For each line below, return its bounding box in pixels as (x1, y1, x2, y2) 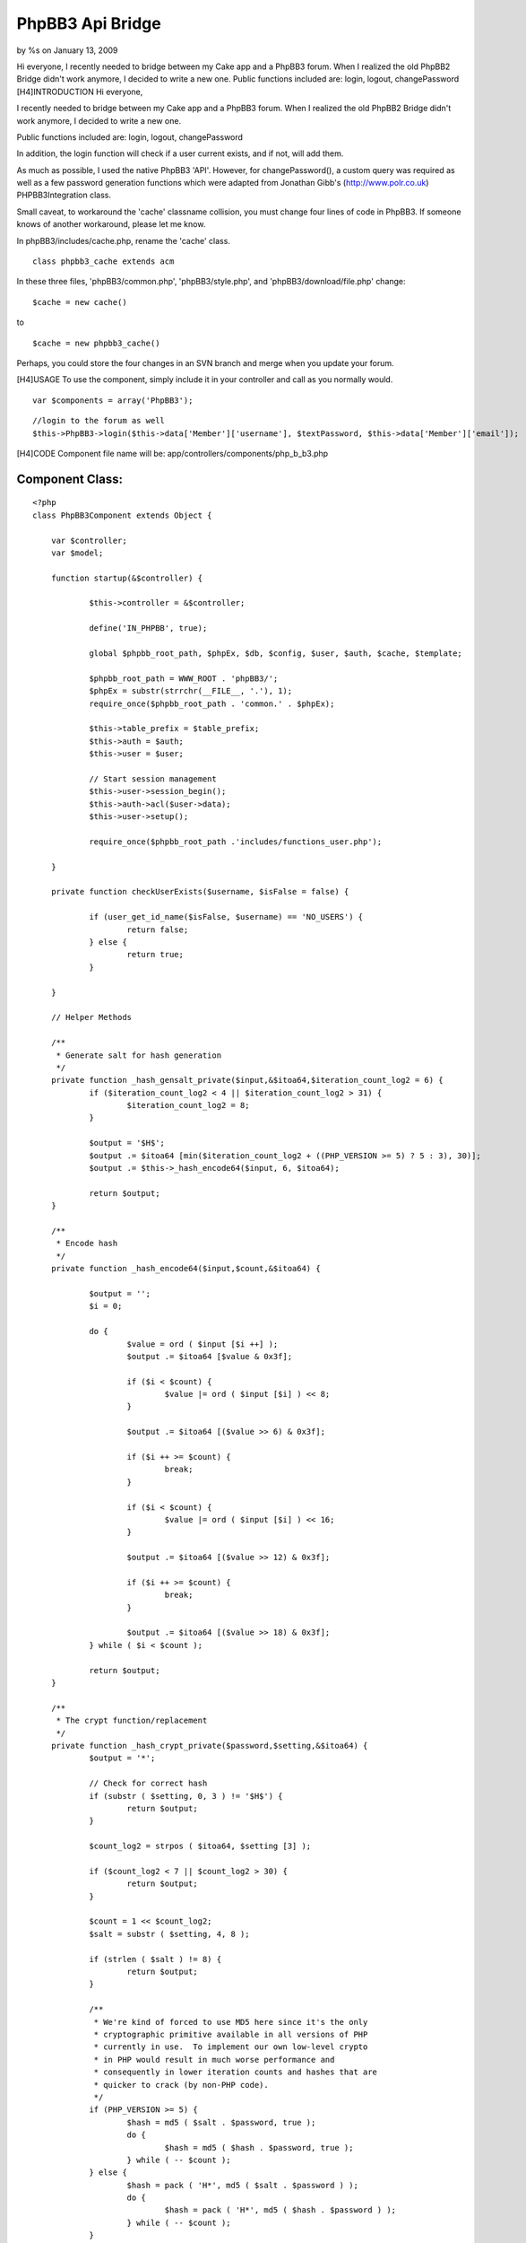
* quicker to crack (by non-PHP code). (93, 2080, 269, 2090)
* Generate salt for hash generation (56, 1050, 222, 1060)
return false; (126, 924, 189, 935)
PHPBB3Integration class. (16, 189, 112, 201)
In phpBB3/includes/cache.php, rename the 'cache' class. (16, 235, 230, 246)
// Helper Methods (50, 1012, 133, 1023)
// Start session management (89, 773, 217, 784)
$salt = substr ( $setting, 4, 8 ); (89, 1929, 250, 1939)
